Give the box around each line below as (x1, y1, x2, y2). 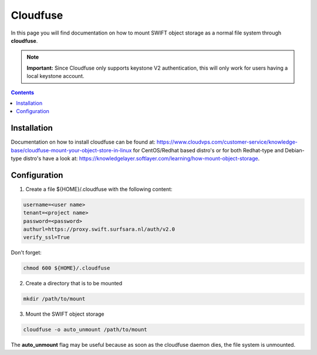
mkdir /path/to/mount (23, 296, 86, 302)
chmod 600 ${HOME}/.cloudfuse (23, 265, 110, 272)
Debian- (285, 146, 305, 153)
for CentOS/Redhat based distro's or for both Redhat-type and (133, 146, 284, 153)
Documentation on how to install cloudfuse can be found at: (11, 138, 156, 146)
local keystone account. (26, 73, 85, 80)
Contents (11, 88, 35, 96)
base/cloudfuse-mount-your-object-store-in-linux (11, 146, 132, 153)
